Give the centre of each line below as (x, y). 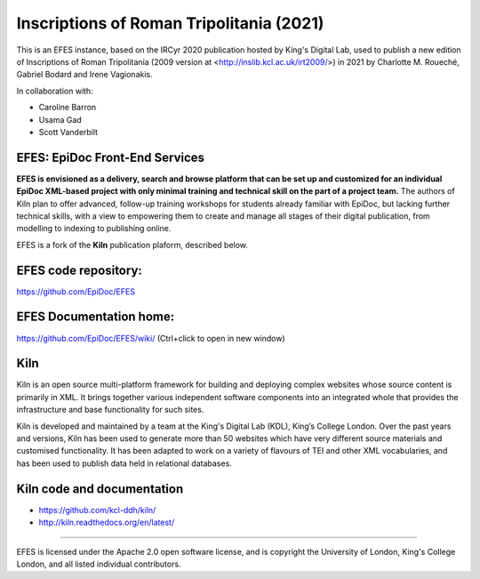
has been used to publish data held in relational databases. (124, 463)
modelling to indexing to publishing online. (94, 229)
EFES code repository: (79, 270)
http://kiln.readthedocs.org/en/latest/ (107, 523)
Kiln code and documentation (100, 489)
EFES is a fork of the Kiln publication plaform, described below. (132, 245)
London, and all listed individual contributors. (99, 564)
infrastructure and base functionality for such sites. (110, 410)
